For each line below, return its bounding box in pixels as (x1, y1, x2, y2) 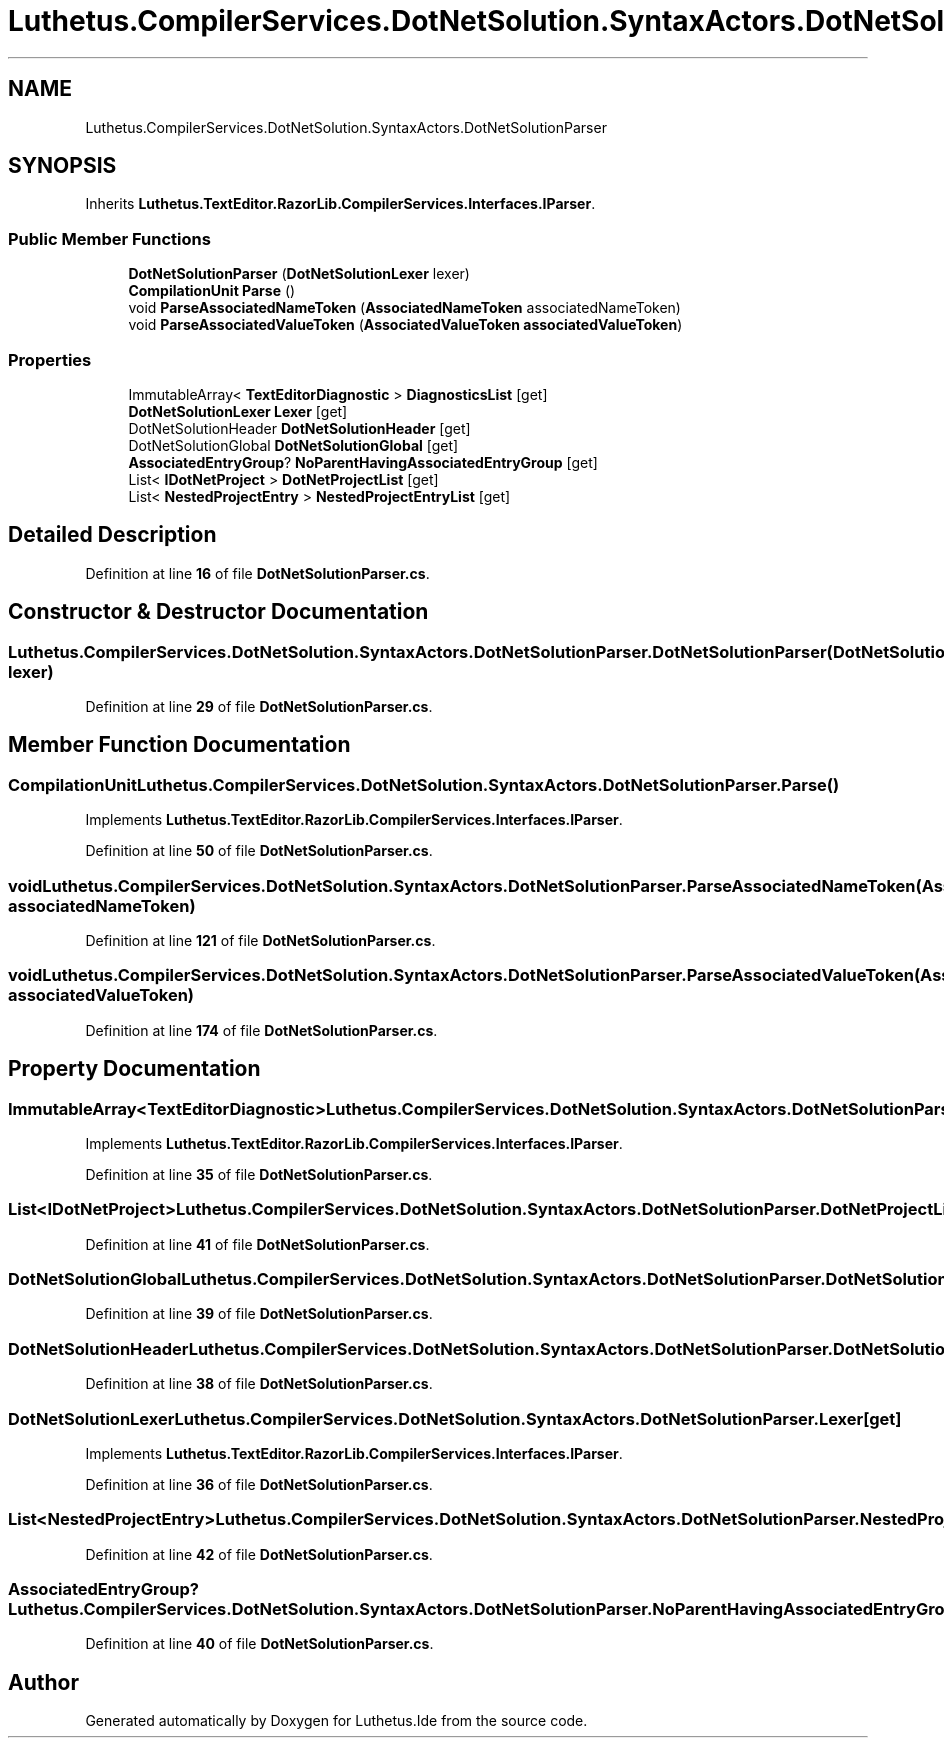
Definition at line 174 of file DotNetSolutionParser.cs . (85, 1021, 438, 1039)
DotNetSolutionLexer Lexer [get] (128, 402, 348, 420)
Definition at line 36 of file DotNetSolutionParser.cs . (85, 1475, 433, 1493)
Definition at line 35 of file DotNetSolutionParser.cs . (85, 1165, 433, 1183)
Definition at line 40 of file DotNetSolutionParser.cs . (85, 1635, 434, 1653)
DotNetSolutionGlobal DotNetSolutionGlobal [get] (128, 436, 459, 454)
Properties (8, 349, 92, 370)
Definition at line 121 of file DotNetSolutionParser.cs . (85, 931, 436, 949)
